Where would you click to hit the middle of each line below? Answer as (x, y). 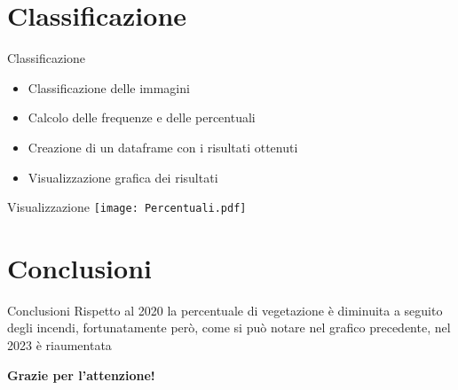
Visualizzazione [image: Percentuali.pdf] (127, 207)
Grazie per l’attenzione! (81, 374)
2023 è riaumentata (59, 345)
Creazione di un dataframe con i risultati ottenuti (163, 147)
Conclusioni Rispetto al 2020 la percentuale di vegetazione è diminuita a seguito (225, 310)
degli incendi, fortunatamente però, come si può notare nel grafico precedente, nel (229, 328)
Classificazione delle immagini (109, 87)
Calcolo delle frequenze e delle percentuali (142, 117)
